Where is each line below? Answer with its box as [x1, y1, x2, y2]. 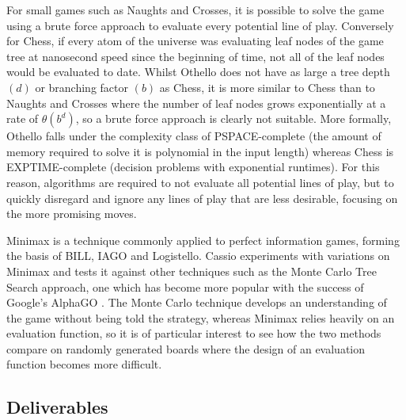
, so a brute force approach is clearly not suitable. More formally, [75, 110, 392, 127]
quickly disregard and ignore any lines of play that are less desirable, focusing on [6, 189, 398, 206]
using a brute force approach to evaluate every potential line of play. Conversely [6, 17, 394, 33]
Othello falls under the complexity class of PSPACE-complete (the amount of [6, 128, 381, 144]
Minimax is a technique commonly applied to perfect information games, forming [6, 231, 400, 248]
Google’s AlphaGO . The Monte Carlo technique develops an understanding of [6, 294, 387, 311]
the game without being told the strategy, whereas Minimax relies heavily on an [6, 309, 395, 326]
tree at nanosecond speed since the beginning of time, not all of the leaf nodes [6, 48, 385, 64]
